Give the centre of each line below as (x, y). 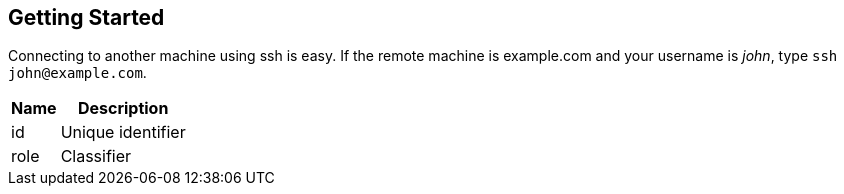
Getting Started (86, 17)
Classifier (96, 156)
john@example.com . (77, 73)
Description (123, 108)
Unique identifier (123, 132)
